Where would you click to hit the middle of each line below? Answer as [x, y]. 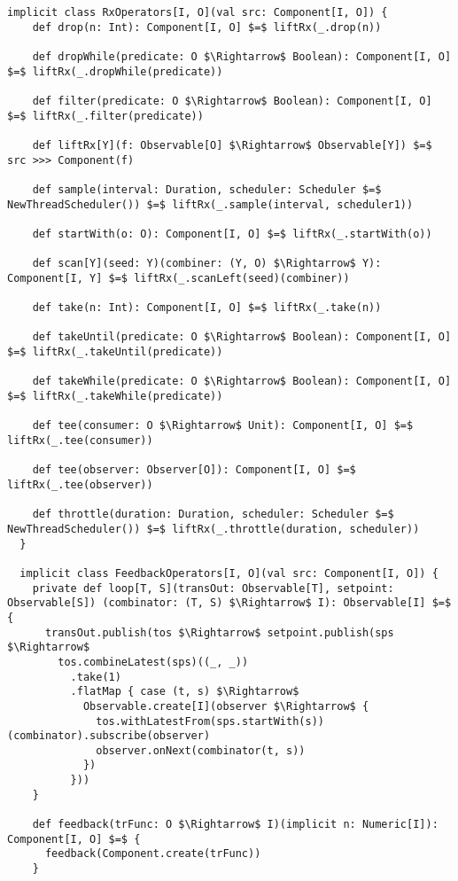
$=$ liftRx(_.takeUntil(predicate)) [115, 352]
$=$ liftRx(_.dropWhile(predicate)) [115, 71]
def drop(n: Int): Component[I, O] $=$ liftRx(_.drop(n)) [207, 27]
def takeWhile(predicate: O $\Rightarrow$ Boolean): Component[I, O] [242, 382]
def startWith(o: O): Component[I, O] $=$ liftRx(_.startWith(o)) [232, 234]
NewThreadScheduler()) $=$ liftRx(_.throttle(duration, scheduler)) [213, 529]
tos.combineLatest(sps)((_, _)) [153, 662]
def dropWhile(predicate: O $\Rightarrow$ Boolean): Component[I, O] [242, 56]
